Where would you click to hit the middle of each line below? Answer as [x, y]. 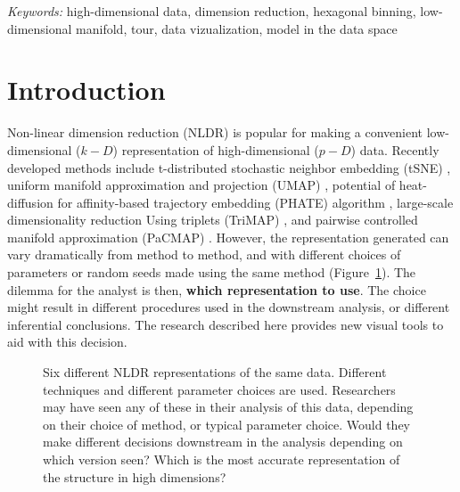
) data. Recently [395, 149]
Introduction [86, 90]
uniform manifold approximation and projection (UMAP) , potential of [201, 185]
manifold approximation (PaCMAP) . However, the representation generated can [228, 237]
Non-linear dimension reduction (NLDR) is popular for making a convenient [215, 132]
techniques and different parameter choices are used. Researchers [219, 389]
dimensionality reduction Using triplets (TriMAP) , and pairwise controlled [213, 220]
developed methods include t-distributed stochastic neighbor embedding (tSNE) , [229, 167]
